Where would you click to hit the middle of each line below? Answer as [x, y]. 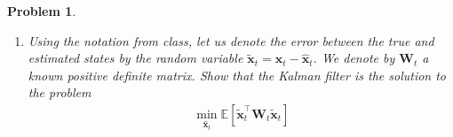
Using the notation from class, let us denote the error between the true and [231, 40]
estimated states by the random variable [135, 58]
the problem [60, 92]
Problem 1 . [42, 11]
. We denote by [354, 58]
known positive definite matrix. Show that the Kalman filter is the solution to [237, 75]
